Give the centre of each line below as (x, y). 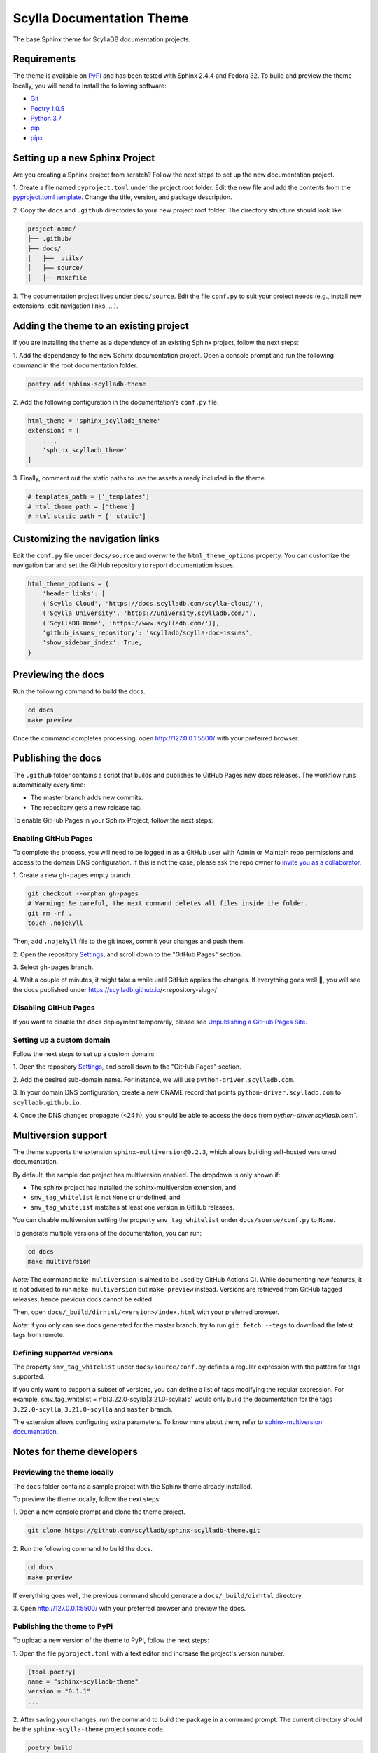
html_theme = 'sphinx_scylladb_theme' (94, 420)
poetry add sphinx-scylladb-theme (87, 384)
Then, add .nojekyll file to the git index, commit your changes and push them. (129, 941)
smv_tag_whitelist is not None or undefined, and (105, 1197)
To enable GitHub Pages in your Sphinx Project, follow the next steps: (113, 820)
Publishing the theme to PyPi (63, 1626)
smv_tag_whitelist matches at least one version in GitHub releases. (132, 1207)
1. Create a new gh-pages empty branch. (73, 875)
